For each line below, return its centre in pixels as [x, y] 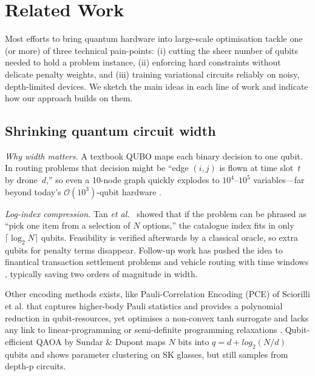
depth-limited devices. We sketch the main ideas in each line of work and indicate [157, 86]
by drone [21, 180]
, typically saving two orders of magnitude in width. [101, 273]
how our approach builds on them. [69, 98]
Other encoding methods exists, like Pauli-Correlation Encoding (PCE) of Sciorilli [157, 294]
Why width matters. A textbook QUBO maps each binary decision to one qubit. [154, 156]
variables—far [279, 180]
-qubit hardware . [129, 191]
